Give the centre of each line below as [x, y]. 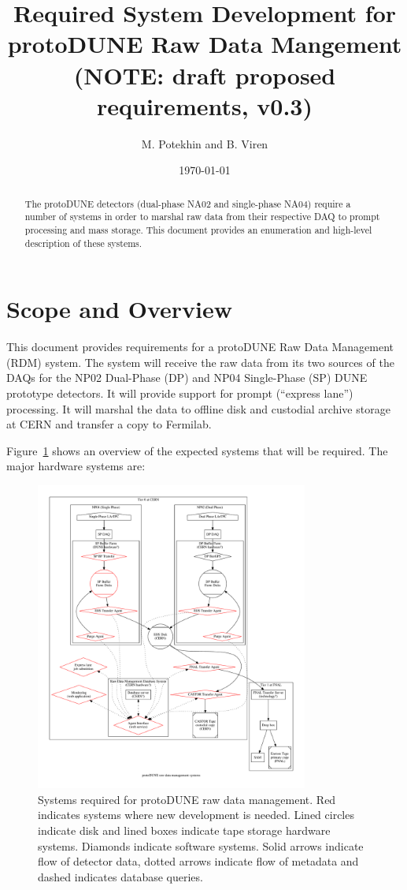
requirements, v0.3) [205, 105]
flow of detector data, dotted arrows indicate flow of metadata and [198, 861]
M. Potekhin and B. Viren [205, 143]
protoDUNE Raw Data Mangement [205, 44]
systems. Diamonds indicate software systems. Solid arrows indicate [201, 845]
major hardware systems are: [76, 466]
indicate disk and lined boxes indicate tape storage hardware [184, 830]
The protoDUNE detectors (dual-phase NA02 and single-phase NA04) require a [188, 203]
